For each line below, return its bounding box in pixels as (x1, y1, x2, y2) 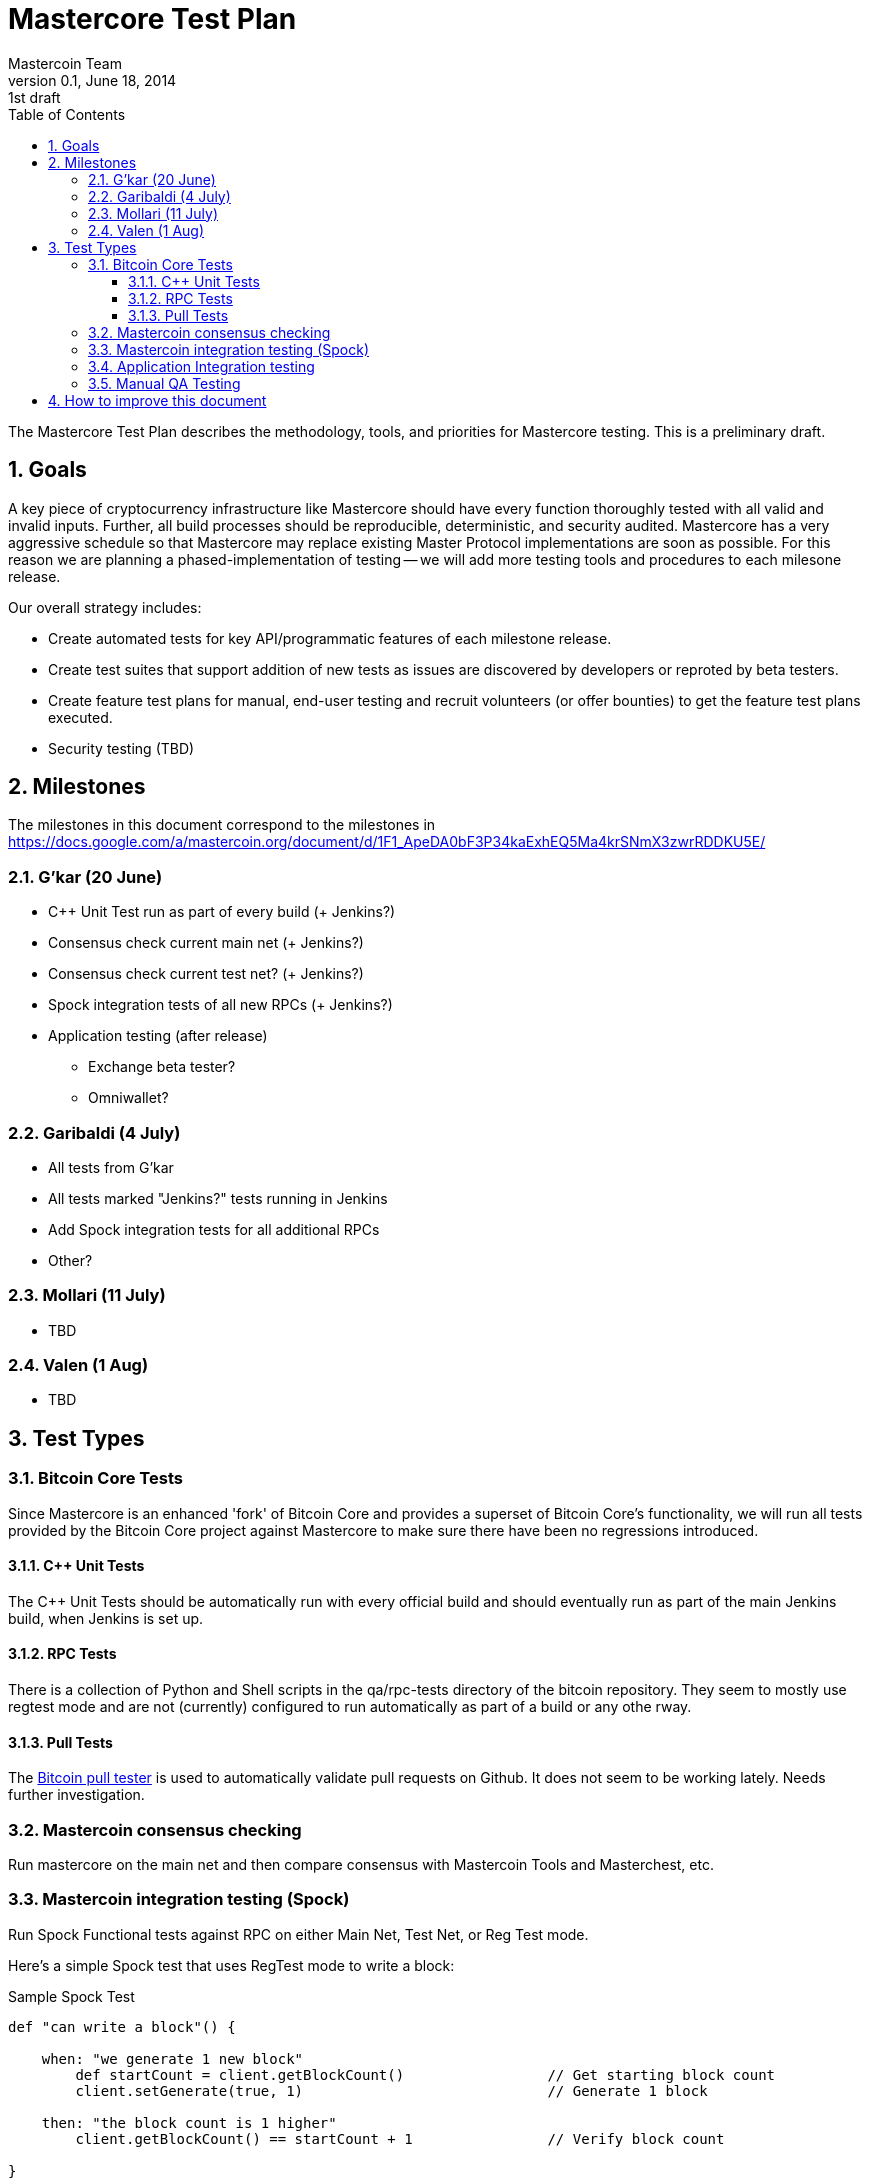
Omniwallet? (88, 1089, 169, 1107)
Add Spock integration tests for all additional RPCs (48, 1220, 380, 1238)
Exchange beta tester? (88, 1058, 236, 1076)
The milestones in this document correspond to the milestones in (8, 816, 436, 834)
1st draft (8, 88, 61, 106)
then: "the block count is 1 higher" (41, 2114, 337, 2131)
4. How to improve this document (48, 391, 267, 409)
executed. (48, 708, 113, 726)
